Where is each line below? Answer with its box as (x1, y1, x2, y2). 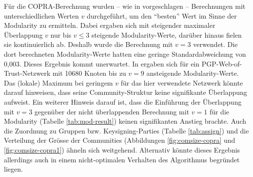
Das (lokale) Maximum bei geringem (4, 77, 113, 88)
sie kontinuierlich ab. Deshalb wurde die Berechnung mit (4, 39, 173, 49)
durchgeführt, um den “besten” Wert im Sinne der (86, 10, 237, 21)
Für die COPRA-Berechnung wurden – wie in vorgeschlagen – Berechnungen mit (4, 1, 246, 11)
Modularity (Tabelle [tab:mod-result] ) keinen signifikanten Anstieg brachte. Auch (4, 116, 247, 126)
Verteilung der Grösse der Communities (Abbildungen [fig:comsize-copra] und (4, 135, 235, 145)
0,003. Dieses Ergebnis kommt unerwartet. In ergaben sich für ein (4, 58, 200, 68)
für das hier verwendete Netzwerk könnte (120, 77, 243, 88)
